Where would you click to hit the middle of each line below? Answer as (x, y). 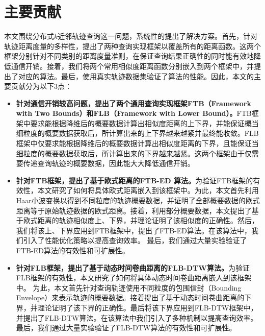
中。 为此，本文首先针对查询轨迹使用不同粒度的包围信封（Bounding (129, 287)
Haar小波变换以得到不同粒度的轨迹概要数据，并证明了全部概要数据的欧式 (138, 200)
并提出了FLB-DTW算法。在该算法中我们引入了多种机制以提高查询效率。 (137, 317)
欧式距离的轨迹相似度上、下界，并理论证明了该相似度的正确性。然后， (141, 220)
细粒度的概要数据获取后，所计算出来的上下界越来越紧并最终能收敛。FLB (137, 133)
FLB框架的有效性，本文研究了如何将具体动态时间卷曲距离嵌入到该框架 (134, 278)
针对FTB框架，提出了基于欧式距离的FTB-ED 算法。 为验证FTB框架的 (135, 180)
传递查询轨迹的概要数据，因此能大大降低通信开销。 (109, 163)
